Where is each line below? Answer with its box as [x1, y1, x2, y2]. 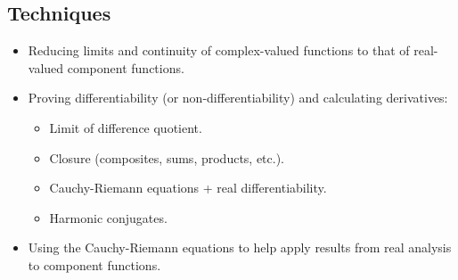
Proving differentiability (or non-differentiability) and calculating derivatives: [28, 88, 448, 107]
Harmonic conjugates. [49, 208, 168, 226]
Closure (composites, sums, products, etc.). [49, 148, 285, 167]
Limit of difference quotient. [49, 118, 202, 136]
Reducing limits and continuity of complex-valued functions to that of [28, 41, 410, 60]
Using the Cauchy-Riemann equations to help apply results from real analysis [28, 238, 452, 257]
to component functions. [28, 255, 161, 274]
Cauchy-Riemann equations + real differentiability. [49, 178, 327, 197]
